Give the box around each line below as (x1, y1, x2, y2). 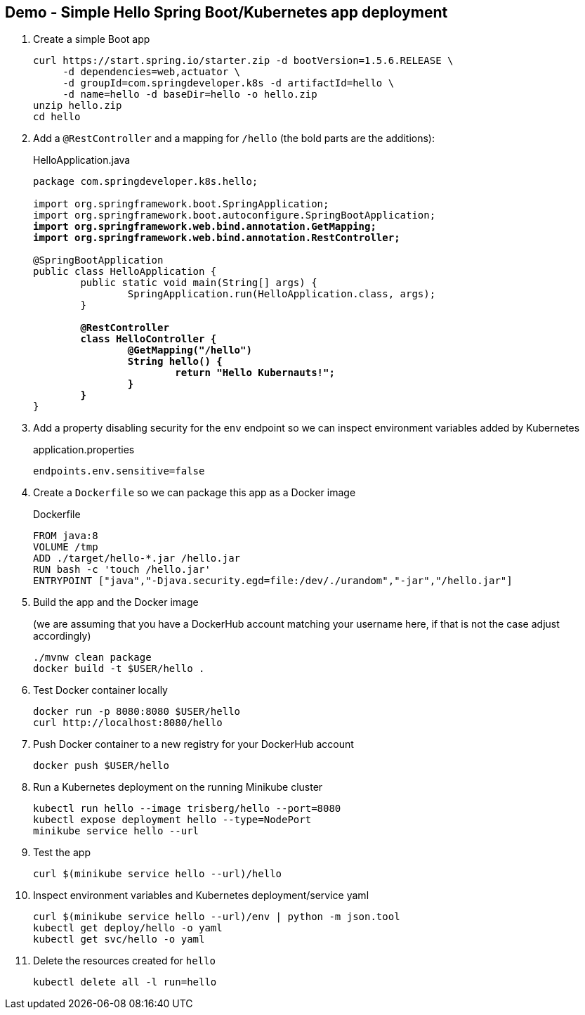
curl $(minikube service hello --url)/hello (33, 868, 282, 880)
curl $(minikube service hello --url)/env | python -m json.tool (33, 911, 400, 923)
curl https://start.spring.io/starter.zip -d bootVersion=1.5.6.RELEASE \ (33, 55, 454, 67)
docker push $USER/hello (33, 760, 169, 772)
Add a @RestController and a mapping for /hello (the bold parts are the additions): (33, 132, 435, 145)
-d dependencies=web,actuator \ (63, 66, 241, 78)
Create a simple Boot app (33, 33, 150, 46)
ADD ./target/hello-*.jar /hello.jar (33, 552, 241, 564)
